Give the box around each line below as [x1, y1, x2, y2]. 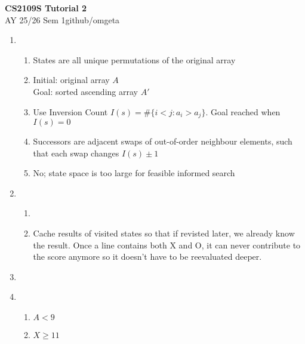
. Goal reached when [205, 105, 281, 118]
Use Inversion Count [33, 105, 108, 118]
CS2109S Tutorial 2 [5, 2, 87, 14]
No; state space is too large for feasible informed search [33, 167, 235, 179]
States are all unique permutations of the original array [33, 53, 236, 66]
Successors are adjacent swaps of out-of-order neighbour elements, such [33, 135, 292, 148]
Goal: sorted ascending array [33, 85, 138, 97]
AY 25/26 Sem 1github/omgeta [5, 13, 120, 26]
